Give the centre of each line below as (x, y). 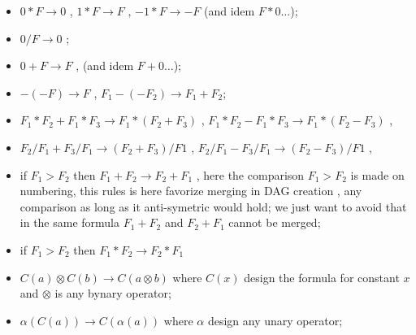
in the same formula (70, 222)
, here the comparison (250, 174)
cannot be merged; (275, 222)
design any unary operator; (275, 320)
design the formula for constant (322, 277)
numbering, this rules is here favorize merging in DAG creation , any (191, 191)
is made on (377, 174)
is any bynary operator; (113, 293)
